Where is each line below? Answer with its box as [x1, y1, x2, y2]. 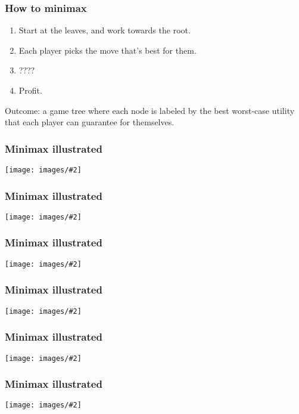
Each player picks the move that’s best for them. [18, 44, 197, 56]
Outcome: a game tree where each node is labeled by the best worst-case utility [5, 104, 295, 116]
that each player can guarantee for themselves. [5, 116, 175, 128]
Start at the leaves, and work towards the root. [18, 24, 191, 36]
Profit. [18, 84, 42, 96]
